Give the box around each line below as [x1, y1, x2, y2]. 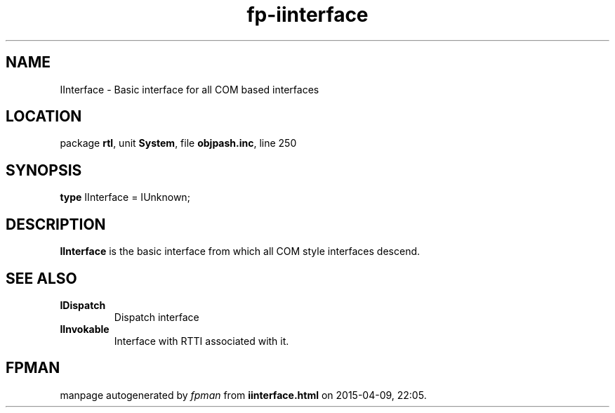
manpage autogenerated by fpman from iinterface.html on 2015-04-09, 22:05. [60, 388, 427, 401]
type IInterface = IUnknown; [60, 191, 190, 204]
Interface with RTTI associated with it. [114, 334, 289, 347]
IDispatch [60, 299, 106, 311]
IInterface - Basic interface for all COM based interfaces [60, 83, 319, 96]
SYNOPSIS [6, 161, 82, 179]
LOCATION [6, 107, 82, 126]
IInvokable [60, 322, 110, 335]
